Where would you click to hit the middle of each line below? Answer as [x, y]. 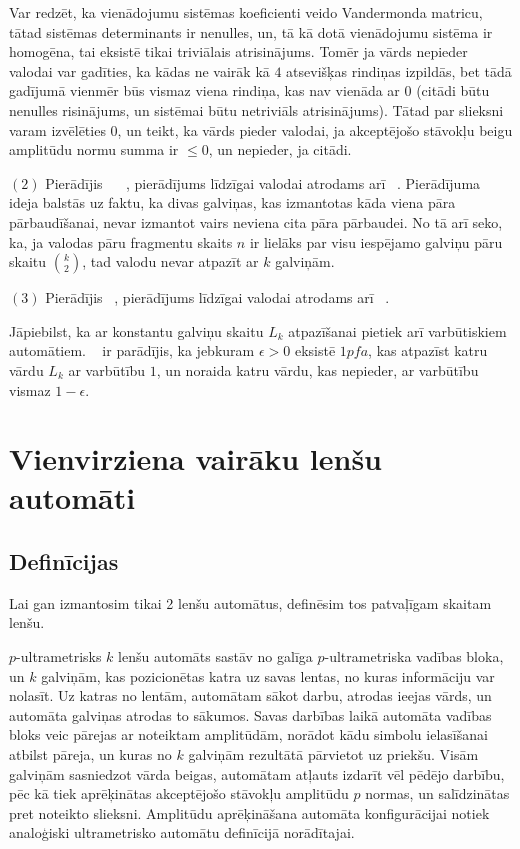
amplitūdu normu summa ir [94, 149]
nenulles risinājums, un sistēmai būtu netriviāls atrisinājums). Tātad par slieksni [256, 109]
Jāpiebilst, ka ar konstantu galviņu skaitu [136, 330]
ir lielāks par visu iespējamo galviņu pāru [376, 241]
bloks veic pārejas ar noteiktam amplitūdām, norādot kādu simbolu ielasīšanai [248, 734]
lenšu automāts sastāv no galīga [215, 656]
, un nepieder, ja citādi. [280, 149]
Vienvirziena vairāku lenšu [195, 458]
